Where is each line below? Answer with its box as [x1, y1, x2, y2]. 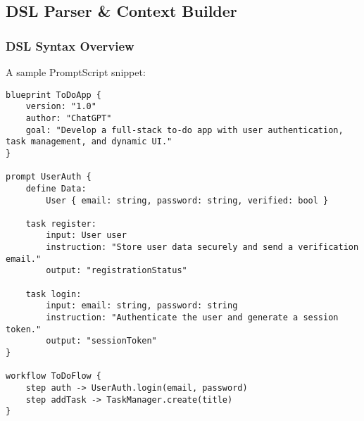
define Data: [25, 183, 87, 194]
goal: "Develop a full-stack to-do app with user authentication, [25, 125, 344, 135]
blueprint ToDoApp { [6, 89, 102, 100]
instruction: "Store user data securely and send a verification [46, 242, 359, 253]
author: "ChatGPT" [25, 113, 112, 123]
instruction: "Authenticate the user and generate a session [46, 313, 339, 323]
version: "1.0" [25, 101, 96, 112]
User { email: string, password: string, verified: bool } [46, 195, 329, 206]
